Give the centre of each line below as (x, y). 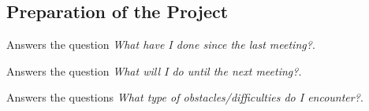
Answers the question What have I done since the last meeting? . (161, 44)
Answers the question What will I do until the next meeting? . (154, 70)
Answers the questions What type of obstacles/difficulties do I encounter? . (185, 97)
